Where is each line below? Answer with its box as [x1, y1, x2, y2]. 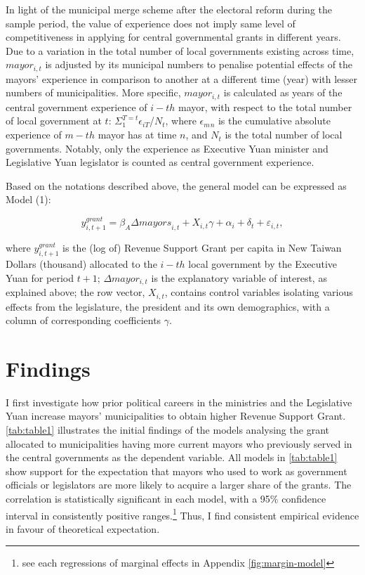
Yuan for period [6, 270, 74, 285]
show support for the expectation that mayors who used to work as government [6, 463, 347, 478]
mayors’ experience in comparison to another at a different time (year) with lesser [6, 71, 358, 86]
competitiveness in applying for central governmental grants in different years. [6, 30, 341, 44]
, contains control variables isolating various [164, 285, 353, 299]
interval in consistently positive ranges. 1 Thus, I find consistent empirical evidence [6, 505, 359, 522]
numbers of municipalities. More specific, [6, 85, 181, 100]
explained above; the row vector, [6, 285, 145, 299]
